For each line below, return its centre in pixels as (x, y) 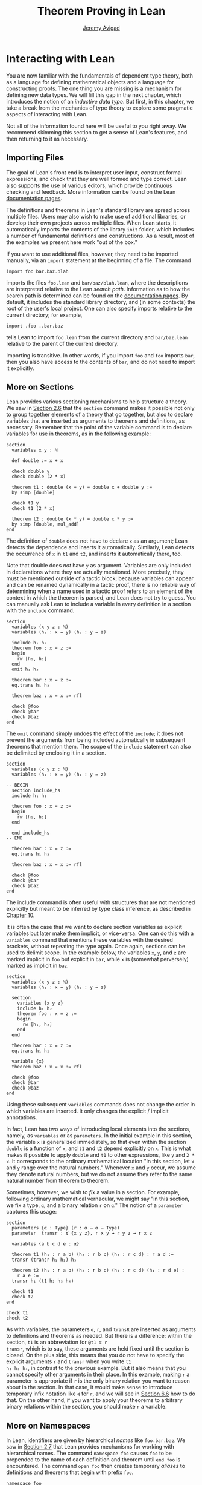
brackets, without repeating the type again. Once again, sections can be (96, 947)
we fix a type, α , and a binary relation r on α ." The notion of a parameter (94, 1205)
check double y (31, 471)
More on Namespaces (48, 1425)
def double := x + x (37, 461)
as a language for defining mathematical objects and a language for (90, 82)
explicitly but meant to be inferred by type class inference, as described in (99, 909)
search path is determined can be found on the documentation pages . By (97, 296)
